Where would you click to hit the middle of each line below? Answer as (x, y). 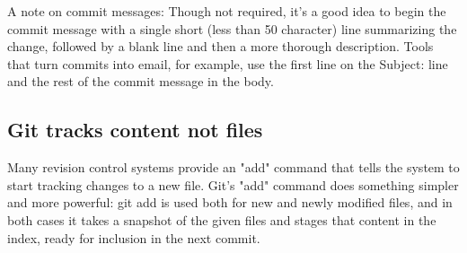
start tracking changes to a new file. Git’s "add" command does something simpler (233, 184)
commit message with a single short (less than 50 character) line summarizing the (232, 28)
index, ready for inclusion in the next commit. (134, 237)
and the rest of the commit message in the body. (141, 81)
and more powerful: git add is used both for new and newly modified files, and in (230, 202)
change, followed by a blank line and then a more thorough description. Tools (220, 46)
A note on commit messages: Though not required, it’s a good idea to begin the (227, 11)
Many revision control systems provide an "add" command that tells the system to (233, 167)
